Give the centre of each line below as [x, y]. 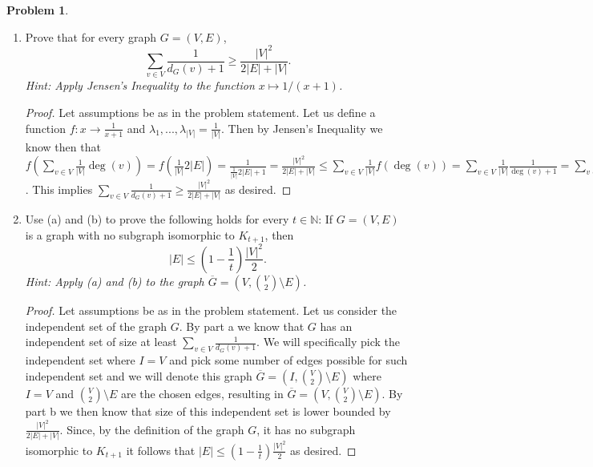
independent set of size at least [101, 342]
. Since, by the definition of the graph [152, 429]
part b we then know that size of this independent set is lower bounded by [208, 411]
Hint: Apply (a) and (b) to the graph [115, 281]
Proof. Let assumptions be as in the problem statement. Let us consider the [211, 310]
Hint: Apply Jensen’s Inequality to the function [140, 85]
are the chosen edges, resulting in [202, 394]
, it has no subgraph [306, 429]
